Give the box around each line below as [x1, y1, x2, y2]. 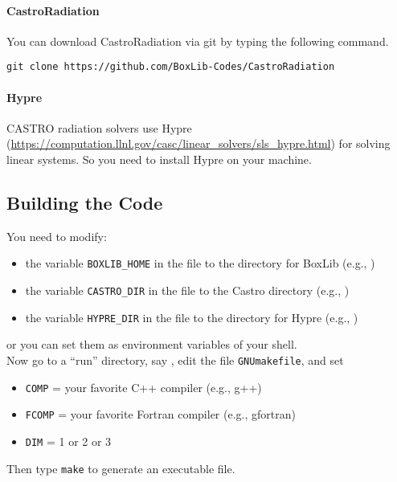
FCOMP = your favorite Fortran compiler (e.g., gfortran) [25, 406, 296, 423]
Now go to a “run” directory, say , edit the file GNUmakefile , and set [6, 351, 344, 368]
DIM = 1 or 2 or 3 [25, 432, 112, 449]
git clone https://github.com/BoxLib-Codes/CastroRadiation [6, 61, 335, 73]
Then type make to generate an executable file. [6, 460, 235, 476]
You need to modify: [6, 227, 107, 244]
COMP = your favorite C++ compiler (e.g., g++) [25, 378, 262, 395]
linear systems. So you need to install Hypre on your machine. [6, 151, 312, 168]
